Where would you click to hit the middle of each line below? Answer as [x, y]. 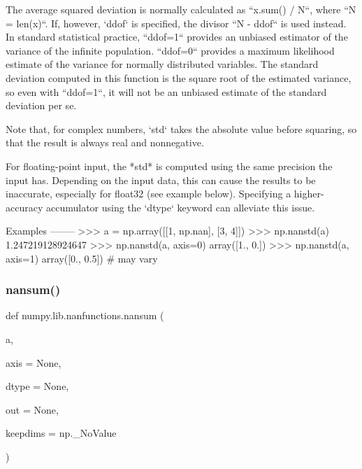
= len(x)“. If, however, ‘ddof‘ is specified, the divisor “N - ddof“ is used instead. [176, 23]
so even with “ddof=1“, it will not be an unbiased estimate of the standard [166, 91]
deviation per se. [41, 105]
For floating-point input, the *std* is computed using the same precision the [169, 166]
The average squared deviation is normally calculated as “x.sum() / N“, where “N [181, 9]
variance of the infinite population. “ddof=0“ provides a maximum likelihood [170, 50]
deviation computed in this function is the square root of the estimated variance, [179, 77]
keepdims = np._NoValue [61, 433]
